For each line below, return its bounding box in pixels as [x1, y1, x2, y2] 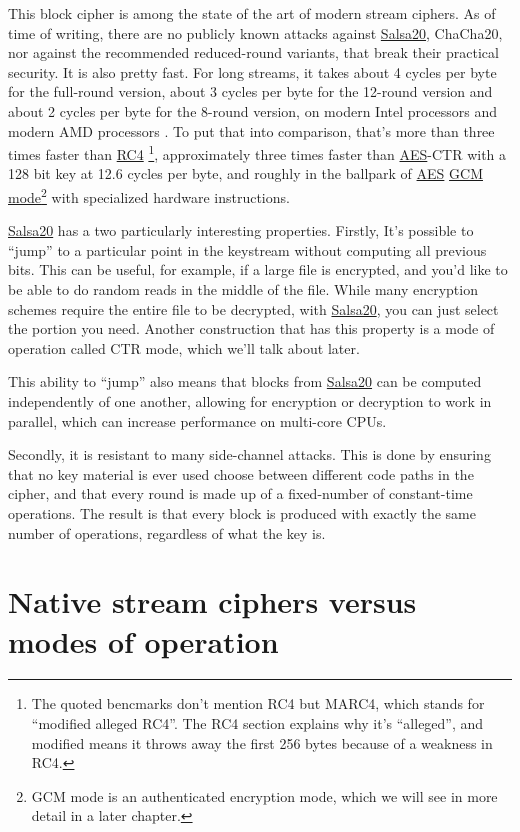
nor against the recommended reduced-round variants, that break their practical [8, 42, 499, 63]
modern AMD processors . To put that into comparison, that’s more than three [8, 120, 495, 141]
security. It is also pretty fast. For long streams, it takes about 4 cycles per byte [8, 61, 497, 82]
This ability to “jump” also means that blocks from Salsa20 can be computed [8, 371, 482, 392]
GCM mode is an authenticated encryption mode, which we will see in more [31, 785, 498, 806]
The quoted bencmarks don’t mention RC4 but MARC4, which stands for [31, 693, 485, 714]
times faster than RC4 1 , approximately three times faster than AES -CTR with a [8, 141, 507, 164]
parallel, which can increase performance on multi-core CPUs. [8, 410, 387, 431]
